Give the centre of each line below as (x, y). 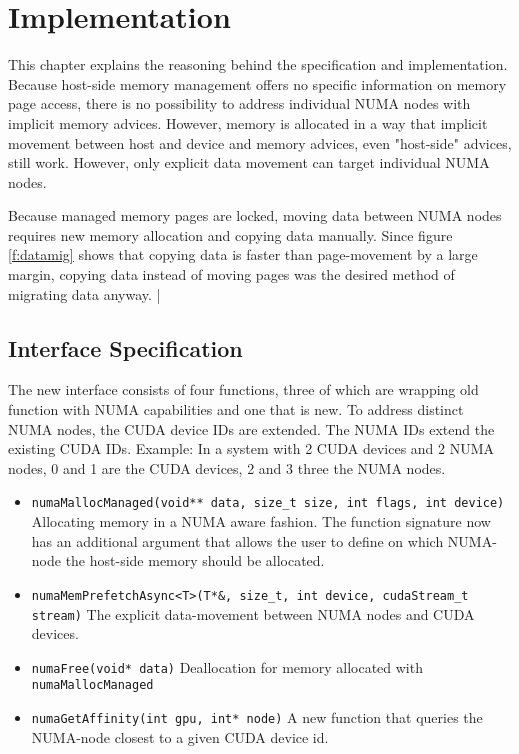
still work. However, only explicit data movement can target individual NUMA (249, 162)
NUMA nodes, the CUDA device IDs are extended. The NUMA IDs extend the (251, 428)
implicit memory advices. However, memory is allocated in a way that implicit (248, 122)
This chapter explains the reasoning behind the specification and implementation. (258, 64)
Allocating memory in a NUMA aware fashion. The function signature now (261, 521)
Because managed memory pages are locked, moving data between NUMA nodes (255, 215)
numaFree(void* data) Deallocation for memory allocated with (227, 666)
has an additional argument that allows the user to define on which (237, 540)
